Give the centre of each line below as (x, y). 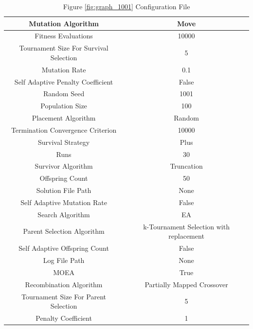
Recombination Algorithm (64, 284)
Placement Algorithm (64, 118)
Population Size (64, 106)
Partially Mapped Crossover (186, 284)
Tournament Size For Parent (64, 296)
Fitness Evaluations (64, 36)
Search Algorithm (64, 214)
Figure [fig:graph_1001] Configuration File (126, 6)
